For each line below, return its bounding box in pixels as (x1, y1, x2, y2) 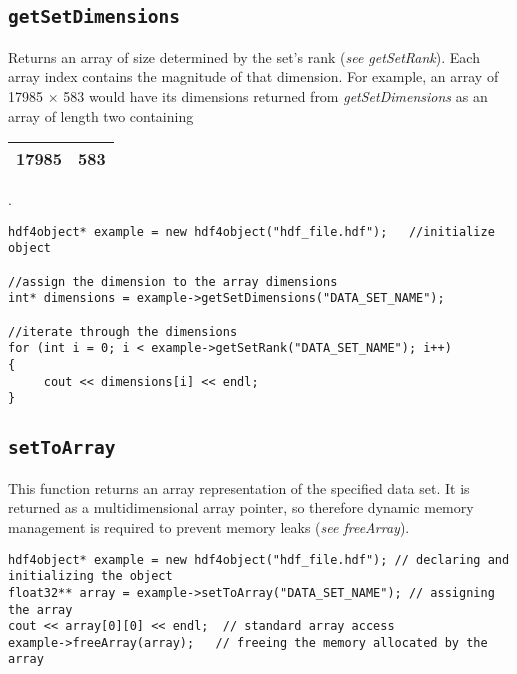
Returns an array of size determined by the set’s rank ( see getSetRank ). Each (8, 46, 480, 67)
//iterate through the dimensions (8, 324, 238, 339)
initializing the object (8, 569, 173, 584)
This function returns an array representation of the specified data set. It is (8, 477, 470, 498)
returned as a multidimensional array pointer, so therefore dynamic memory (8, 497, 474, 518)
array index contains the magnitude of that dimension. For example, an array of (8, 66, 499, 87)
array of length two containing (8, 105, 194, 126)
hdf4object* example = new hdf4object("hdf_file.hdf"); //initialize (8, 224, 495, 239)
